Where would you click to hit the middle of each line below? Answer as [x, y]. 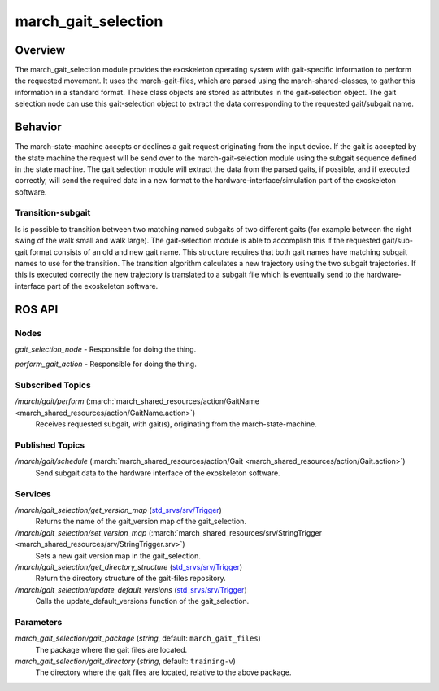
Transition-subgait [53, 213]
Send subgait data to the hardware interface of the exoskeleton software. [158, 473]
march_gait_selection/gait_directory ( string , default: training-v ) [125, 661]
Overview [40, 50]
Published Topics [50, 445]
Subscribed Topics [53, 385]
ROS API [37, 309]
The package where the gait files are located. [111, 649]
